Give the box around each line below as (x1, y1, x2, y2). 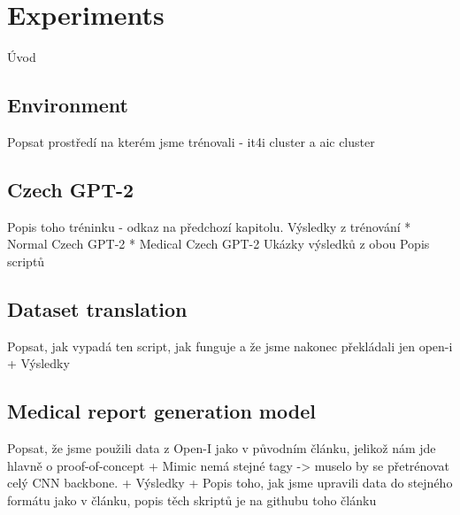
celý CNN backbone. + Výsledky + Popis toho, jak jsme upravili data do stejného (7, 473, 453, 492)
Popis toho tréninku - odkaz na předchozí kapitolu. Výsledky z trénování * (7, 217, 411, 235)
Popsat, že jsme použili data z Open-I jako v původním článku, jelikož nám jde (7, 439, 436, 457)
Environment (7, 91, 128, 119)
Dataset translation (7, 295, 188, 322)
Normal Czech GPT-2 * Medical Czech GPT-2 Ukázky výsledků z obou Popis (7, 234, 430, 253)
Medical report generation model (7, 397, 316, 425)
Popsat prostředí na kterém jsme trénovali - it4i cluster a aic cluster (7, 132, 375, 150)
